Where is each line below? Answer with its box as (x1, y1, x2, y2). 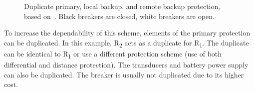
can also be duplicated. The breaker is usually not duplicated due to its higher (4, 69, 244, 79)
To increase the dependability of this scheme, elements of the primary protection (4, 27, 251, 38)
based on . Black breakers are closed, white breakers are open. (24, 10, 215, 21)
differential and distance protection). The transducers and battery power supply (4, 59, 249, 70)
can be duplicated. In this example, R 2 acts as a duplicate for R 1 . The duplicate (4, 37, 249, 49)
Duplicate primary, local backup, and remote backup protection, (24, 1, 221, 11)
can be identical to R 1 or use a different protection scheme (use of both (4, 48, 222, 60)
